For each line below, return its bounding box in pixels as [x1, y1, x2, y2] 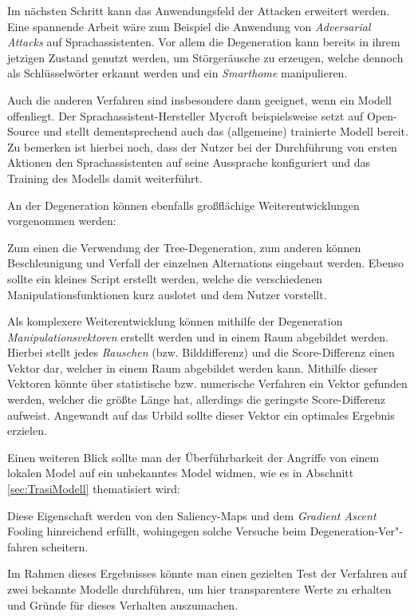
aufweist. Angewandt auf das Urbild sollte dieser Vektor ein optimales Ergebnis [7, 406, 395, 423]
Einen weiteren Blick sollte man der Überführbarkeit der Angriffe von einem [7, 448, 380, 465]
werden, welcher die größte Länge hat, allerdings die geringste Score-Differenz [7, 391, 386, 408]
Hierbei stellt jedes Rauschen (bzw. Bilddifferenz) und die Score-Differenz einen [7, 344, 395, 361]
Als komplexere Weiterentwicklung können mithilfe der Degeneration [7, 313, 343, 330]
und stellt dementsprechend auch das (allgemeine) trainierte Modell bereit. [43, 123, 408, 140]
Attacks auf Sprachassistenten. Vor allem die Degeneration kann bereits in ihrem [7, 34, 400, 50]
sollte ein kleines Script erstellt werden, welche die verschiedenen [7, 270, 323, 286]
